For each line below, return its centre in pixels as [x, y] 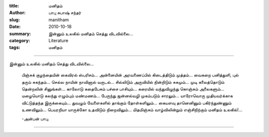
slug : [14, 19]
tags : [15, 48]
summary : [20, 34]
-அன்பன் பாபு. [35, 119]
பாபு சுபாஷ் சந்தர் [65, 13]
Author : [17, 13]
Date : [15, 27]
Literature [59, 40]
